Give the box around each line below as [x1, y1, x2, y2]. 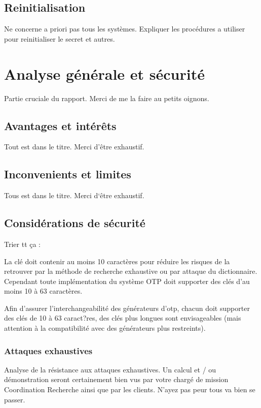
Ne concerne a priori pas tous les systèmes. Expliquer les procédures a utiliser [4, 23, 245, 34]
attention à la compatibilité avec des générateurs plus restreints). [4, 323, 206, 333]
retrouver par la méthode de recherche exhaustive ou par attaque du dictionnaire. [4, 266, 257, 276]
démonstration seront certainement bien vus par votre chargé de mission [4, 374, 229, 385]
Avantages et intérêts [4, 117, 117, 133]
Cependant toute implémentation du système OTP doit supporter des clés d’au [4, 275, 250, 286]
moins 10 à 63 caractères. [4, 286, 83, 296]
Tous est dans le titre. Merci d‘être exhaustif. [4, 190, 144, 201]
